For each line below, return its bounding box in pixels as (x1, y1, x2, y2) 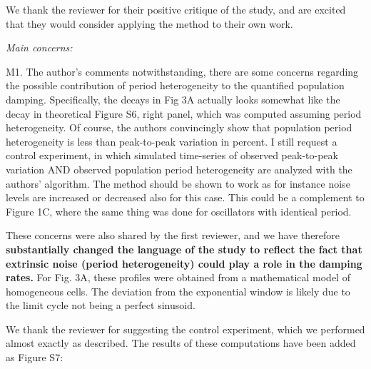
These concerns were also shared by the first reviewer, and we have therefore (6, 228, 340, 243)
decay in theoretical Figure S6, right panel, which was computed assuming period (6, 106, 362, 121)
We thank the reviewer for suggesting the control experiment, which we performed (6, 321, 365, 336)
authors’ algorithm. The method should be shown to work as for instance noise (6, 176, 350, 191)
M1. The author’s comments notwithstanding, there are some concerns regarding (6, 64, 359, 79)
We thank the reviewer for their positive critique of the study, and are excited (6, 2, 346, 16)
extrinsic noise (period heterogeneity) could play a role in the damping (6, 256, 362, 271)
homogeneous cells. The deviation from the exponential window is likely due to (6, 283, 350, 298)
